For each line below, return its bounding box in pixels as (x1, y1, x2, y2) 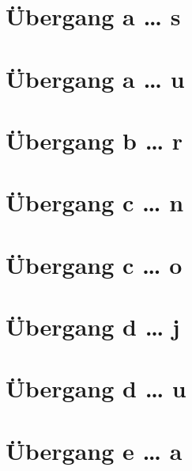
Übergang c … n (6, 186, 184, 218)
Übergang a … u (6, 62, 185, 94)
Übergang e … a (6, 434, 183, 466)
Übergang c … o (6, 248, 183, 280)
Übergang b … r (6, 123, 183, 156)
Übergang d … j (6, 310, 180, 343)
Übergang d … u (6, 372, 186, 405)
